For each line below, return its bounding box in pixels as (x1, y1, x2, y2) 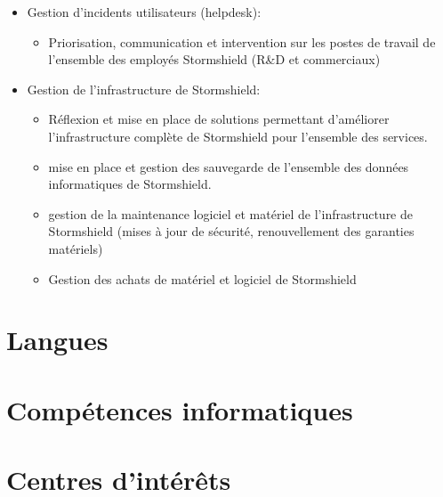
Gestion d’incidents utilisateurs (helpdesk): (27, 3, 262, 20)
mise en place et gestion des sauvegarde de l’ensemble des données (48, 157, 409, 175)
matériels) (48, 239, 103, 257)
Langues (6, 322, 109, 358)
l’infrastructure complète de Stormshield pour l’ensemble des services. (48, 126, 428, 145)
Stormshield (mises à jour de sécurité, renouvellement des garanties (48, 222, 415, 240)
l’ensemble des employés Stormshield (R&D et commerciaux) (48, 50, 381, 69)
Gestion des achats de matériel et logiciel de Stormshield (48, 269, 357, 288)
